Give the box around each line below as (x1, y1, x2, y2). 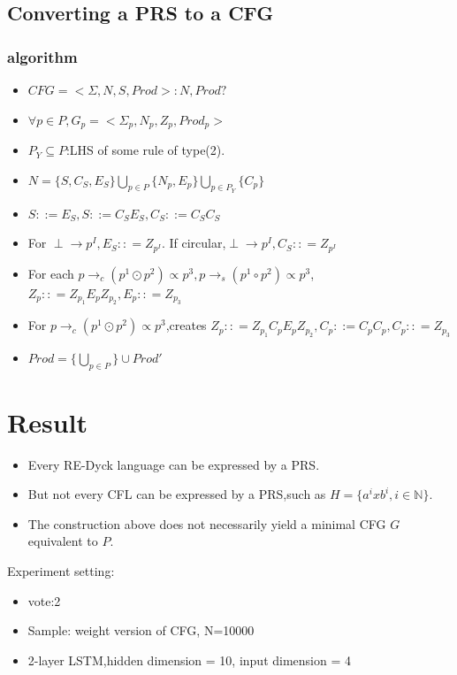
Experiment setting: (7, 562, 115, 579)
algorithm (7, 45, 78, 67)
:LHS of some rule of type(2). (65, 141, 225, 159)
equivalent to (27, 532, 98, 550)
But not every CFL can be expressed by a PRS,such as (27, 485, 326, 503)
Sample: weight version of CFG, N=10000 (27, 621, 255, 640)
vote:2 (27, 591, 61, 610)
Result (7, 403, 88, 440)
